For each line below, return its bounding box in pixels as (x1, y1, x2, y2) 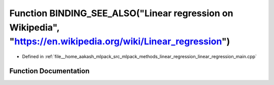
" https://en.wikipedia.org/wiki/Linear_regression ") (9, 36, 230, 48)
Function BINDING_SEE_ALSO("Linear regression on (9, 8, 233, 19)
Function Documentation (9, 66, 90, 75)
